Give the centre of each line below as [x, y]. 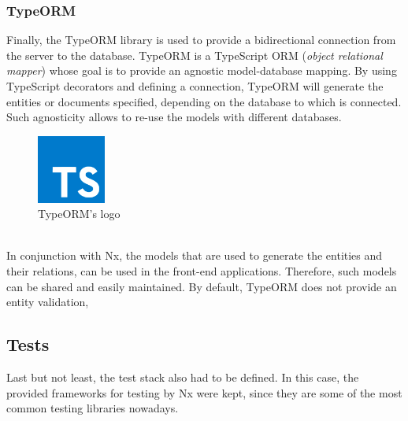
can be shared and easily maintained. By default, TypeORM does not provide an [202, 286]
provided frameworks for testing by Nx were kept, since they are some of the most [204, 392]
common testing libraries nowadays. [93, 408]
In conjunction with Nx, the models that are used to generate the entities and [195, 255]
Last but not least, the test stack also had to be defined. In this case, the [183, 377]
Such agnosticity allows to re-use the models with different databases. [174, 117]
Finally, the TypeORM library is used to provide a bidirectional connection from [201, 40]
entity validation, [48, 302]
